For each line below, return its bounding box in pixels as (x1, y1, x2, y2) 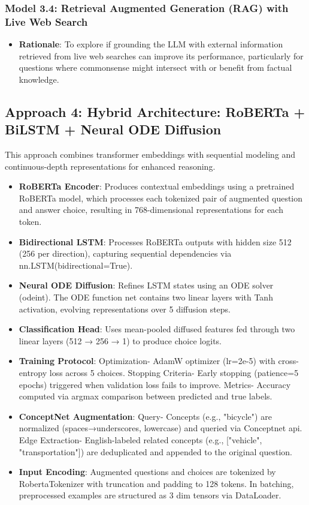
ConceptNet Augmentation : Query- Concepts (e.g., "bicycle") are (19, 410, 272, 422)
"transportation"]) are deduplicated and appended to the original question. (19, 445, 292, 458)
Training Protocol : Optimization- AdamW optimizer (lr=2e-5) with (19, 354, 275, 367)
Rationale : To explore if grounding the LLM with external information (19, 38, 283, 50)
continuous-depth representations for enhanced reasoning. (5, 160, 216, 172)
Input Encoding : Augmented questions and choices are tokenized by (19, 465, 276, 478)
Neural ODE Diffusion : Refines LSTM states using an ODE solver (19, 279, 274, 291)
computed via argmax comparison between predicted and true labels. (19, 390, 272, 402)
